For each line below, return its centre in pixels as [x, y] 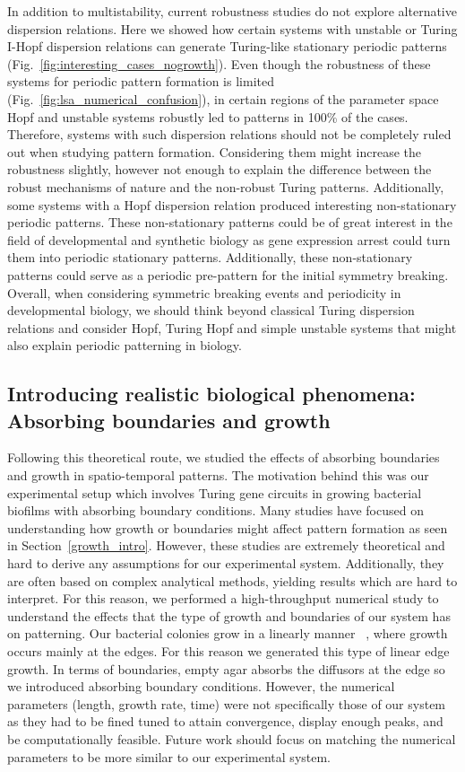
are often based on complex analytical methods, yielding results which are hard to [232, 580]
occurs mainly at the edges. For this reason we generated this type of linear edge [228, 651]
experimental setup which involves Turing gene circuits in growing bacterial [215, 492]
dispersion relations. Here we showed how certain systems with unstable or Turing [232, 28]
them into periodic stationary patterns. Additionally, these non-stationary [210, 257]
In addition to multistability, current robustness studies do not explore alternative [232, 11]
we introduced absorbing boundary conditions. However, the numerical [201, 686]
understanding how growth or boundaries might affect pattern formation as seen [228, 527]
